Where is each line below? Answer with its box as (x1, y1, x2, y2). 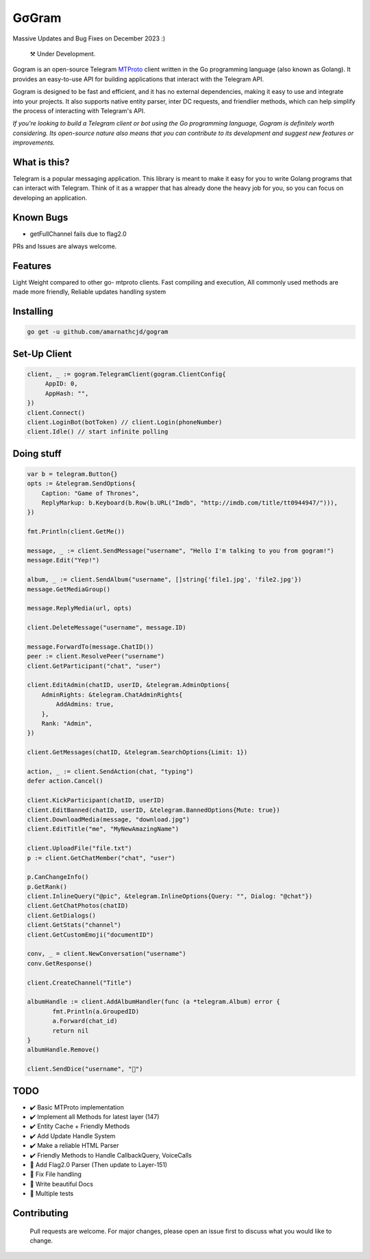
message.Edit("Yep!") (27, 556, 100, 564)
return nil (52, 1027, 89, 1035)
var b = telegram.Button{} (27, 470, 118, 478)
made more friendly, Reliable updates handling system (12, 288, 166, 296)
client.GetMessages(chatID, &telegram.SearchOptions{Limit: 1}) (27, 748, 248, 756)
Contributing (12, 1207, 69, 1219)
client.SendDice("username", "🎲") (27, 1065, 143, 1073)
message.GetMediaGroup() (27, 585, 111, 593)
